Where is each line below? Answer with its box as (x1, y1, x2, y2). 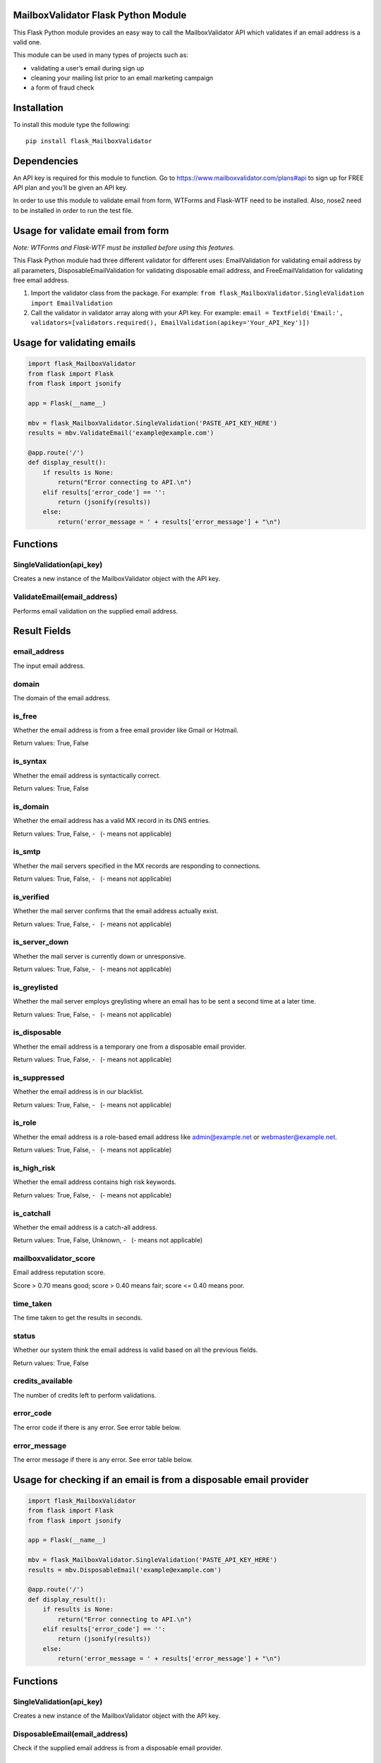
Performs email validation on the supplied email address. (13, 606, 179, 615)
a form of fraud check (30, 83, 95, 92)
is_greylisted (13, 982, 59, 992)
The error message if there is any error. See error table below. (13, 1455, 193, 1463)
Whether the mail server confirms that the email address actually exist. (13, 907, 219, 915)
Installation (13, 102, 64, 114)
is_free (13, 711, 37, 721)
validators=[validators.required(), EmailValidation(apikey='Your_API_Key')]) (30, 319, 310, 327)
